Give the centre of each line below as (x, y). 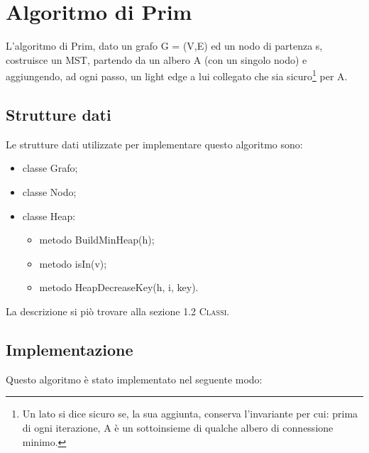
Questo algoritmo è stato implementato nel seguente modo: (134, 379)
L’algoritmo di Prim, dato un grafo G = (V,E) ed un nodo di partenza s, (164, 46)
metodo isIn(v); (73, 263)
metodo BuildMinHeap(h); (97, 240)
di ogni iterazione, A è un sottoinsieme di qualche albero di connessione (178, 427)
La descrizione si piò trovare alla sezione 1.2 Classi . (118, 311)
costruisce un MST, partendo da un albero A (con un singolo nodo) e (156, 59)
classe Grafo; (50, 168)
